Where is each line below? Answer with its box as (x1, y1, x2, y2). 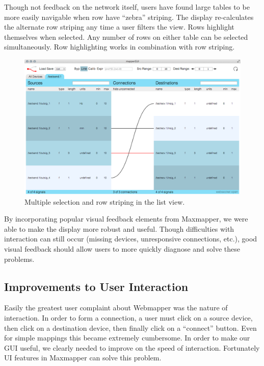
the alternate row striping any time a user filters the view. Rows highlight (4, 21, 234, 32)
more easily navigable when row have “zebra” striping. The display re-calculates (4, 11, 254, 22)
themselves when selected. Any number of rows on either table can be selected (4, 31, 248, 42)
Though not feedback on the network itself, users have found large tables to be (4, 2, 250, 12)
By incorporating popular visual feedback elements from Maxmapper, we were (4, 213, 248, 224)
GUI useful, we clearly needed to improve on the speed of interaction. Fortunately (4, 342, 260, 353)
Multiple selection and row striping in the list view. (24, 196, 185, 207)
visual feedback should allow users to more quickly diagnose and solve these (4, 243, 240, 254)
